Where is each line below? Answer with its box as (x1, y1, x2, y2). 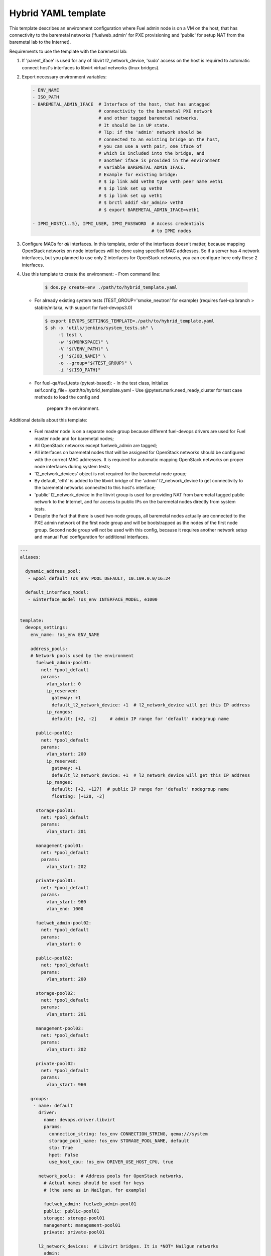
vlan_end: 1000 (46, 906, 84, 912)
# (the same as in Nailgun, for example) (43, 1187, 148, 1193)
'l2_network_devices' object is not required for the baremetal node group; (34, 470, 187, 477)
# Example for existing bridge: (98, 171, 178, 177)
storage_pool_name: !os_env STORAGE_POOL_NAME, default (49, 1138, 190, 1143)
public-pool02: (36, 955, 73, 961)
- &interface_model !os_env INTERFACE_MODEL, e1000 (28, 596, 158, 602)
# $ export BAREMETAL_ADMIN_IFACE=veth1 (98, 206, 199, 213)
